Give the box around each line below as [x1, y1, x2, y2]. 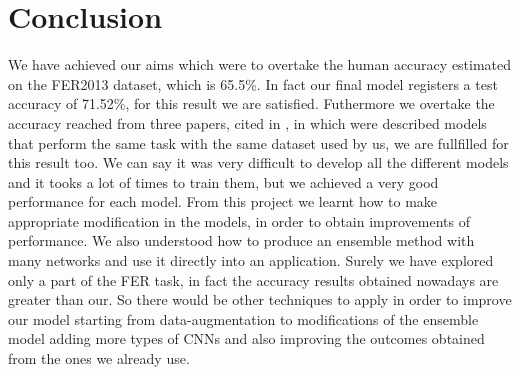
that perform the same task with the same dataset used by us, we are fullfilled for [8, 132, 509, 153]
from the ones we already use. [8, 348, 190, 369]
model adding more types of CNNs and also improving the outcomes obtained [8, 328, 485, 349]
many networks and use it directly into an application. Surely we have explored [8, 250, 494, 271]
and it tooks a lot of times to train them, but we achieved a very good [8, 171, 439, 192]
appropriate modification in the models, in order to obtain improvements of [8, 210, 470, 231]
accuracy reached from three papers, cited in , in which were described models [8, 112, 487, 133]
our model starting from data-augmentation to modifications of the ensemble [8, 308, 479, 329]
